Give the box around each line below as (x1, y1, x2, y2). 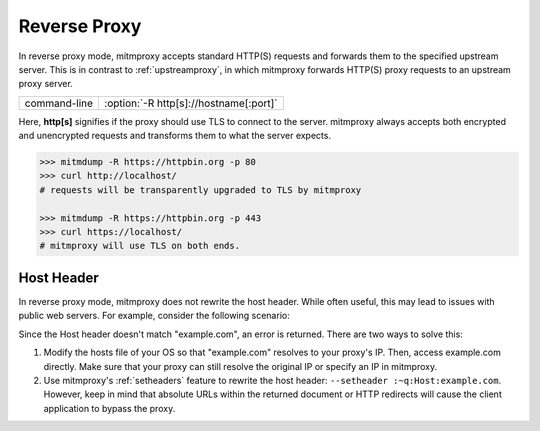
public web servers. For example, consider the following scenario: (18, 310, 290, 322)
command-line (24, 96, 94, 110)
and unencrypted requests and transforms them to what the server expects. (18, 130, 332, 142)
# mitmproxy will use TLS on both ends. (39, 240, 240, 252)
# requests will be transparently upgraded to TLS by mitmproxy (39, 184, 362, 195)
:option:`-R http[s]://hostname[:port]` (104, 96, 279, 110)
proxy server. (18, 78, 74, 90)
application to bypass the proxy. (43, 402, 176, 414)
